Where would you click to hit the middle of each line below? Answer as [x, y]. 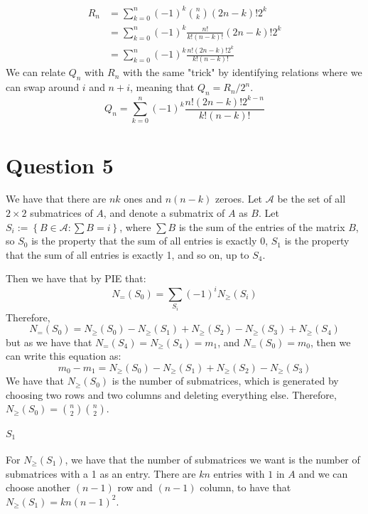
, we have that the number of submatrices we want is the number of [212, 460]
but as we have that [49, 342]
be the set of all [312, 199]
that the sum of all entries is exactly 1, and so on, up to [128, 254]
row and [135, 487]
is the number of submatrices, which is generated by [225, 381]
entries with [239, 473]
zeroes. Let [239, 199]
